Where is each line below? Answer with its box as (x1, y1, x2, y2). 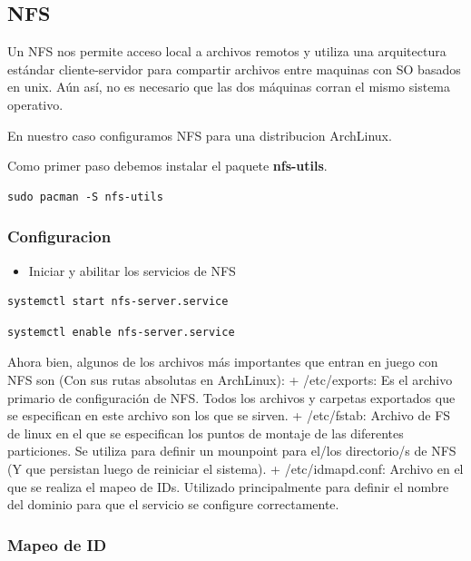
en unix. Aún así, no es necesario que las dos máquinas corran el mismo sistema (7, 77, 451, 96)
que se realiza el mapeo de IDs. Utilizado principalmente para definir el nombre (7, 477, 449, 496)
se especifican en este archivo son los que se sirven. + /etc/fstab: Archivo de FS (7, 406, 451, 425)
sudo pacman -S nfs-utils (7, 190, 163, 203)
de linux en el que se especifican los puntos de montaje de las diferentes (7, 423, 404, 442)
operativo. (7, 94, 64, 113)
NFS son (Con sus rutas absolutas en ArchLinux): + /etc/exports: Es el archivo (7, 369, 453, 389)
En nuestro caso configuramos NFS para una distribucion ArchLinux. (7, 125, 392, 144)
